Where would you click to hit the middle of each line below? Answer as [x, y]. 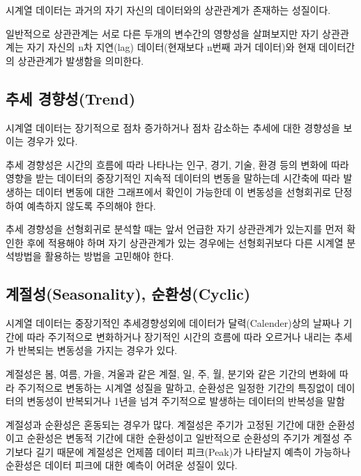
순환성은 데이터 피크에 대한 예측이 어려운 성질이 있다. [122, 465]
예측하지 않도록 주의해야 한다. [91, 205]
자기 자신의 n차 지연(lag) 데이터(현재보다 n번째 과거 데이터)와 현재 [171, 47]
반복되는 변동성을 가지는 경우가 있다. [98, 350]
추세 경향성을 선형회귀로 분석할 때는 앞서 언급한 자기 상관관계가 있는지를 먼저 [175, 229]
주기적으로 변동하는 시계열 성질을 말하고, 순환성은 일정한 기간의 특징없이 [176, 387]
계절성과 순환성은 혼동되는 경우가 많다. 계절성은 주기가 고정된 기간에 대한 [166, 424]
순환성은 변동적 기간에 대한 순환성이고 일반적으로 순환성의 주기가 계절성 [183, 438]
